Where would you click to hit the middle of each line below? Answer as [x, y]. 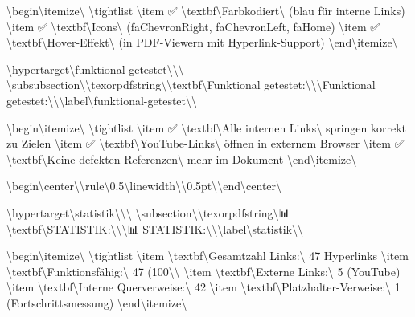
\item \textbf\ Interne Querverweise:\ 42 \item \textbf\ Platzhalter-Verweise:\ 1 [203, 287]
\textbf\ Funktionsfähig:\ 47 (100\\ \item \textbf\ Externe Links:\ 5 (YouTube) [203, 271]
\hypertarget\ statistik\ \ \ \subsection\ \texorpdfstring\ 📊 [148, 212]
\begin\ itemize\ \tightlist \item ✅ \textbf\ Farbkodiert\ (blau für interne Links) [206, 10]
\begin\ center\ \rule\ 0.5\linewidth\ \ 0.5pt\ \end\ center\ [144, 186]
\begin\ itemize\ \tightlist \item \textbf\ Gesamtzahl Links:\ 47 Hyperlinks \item [207, 256]
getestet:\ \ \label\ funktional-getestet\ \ [102, 100]
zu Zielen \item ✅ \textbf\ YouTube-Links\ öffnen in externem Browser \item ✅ [205, 143]
